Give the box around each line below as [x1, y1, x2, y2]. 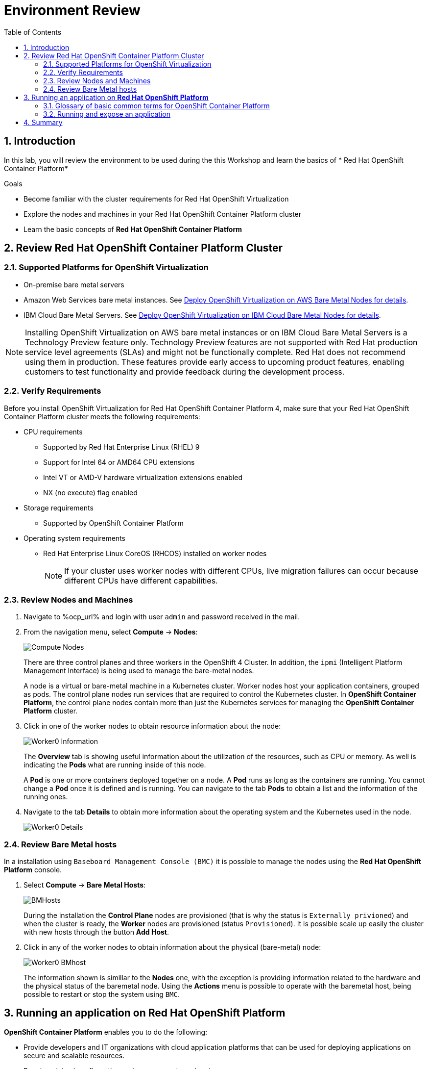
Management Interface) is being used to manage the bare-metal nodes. [24, 666, 254, 675]
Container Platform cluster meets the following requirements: [4, 412, 200, 421]
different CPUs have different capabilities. [64, 575, 218, 585]
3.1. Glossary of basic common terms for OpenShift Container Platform [43, 101, 270, 110]
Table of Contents [4, 27, 62, 36]
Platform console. [4, 865, 62, 874]
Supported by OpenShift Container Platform [43, 518, 184, 527]
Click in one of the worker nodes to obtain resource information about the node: [24, 722, 281, 731]
